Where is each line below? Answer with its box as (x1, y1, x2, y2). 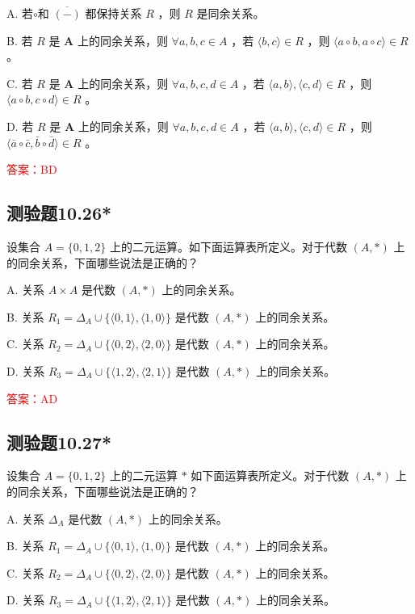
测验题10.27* (6, 429, 112, 454)
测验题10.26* (6, 200, 112, 225)
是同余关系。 (196, 5, 265, 21)
